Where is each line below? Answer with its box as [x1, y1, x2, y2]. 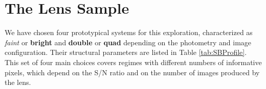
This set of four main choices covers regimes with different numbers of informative [5, 56, 262, 67]
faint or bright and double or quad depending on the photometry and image [5, 37, 252, 47]
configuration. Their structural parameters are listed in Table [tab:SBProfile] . [5, 47, 247, 57]
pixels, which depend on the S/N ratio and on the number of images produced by [5, 67, 260, 77]
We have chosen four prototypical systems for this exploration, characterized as [5, 27, 253, 38]
